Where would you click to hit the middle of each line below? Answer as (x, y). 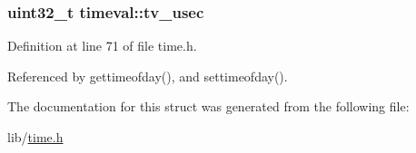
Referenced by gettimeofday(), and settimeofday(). (148, 76)
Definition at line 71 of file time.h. (102, 46)
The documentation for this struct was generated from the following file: (208, 106)
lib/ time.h (35, 137)
